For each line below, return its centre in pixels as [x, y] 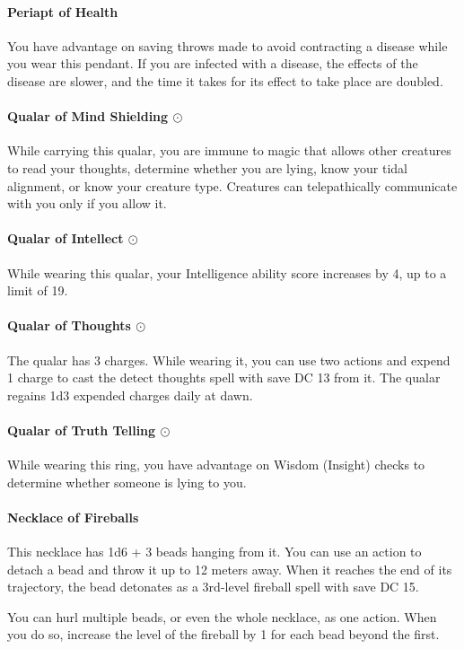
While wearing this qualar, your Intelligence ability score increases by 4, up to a [227, 272]
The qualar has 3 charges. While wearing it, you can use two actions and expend [229, 360]
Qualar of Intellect [66, 238]
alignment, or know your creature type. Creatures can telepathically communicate [232, 185]
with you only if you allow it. [87, 203]
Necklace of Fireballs [73, 517]
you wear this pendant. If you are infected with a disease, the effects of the [213, 63]
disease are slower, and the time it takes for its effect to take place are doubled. [225, 80]
